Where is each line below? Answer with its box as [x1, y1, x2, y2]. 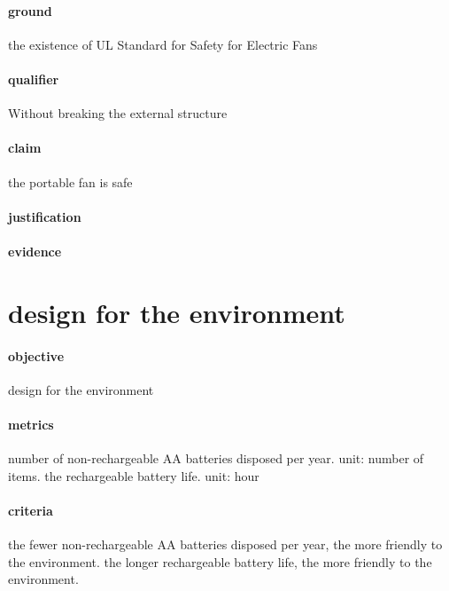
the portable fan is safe [8, 172, 133, 191]
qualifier [8, 69, 59, 88]
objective [8, 346, 65, 365]
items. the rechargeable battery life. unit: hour [8, 466, 259, 485]
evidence [8, 241, 62, 260]
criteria [8, 500, 53, 519]
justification [8, 207, 81, 225]
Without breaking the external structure [8, 104, 228, 122]
